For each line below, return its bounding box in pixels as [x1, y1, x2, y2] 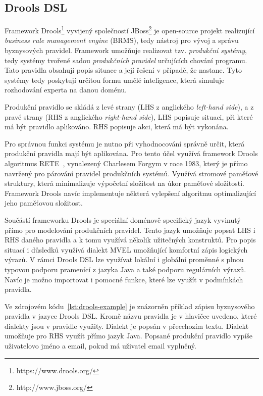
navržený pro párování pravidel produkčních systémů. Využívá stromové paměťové [5, 168, 258, 178]
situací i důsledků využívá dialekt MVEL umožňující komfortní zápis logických [5, 244, 248, 255]
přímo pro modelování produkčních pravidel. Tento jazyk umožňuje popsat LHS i [5, 224, 255, 235]
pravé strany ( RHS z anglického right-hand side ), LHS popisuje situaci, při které [5, 111, 253, 122]
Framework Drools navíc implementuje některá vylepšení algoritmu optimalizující [5, 187, 256, 198]
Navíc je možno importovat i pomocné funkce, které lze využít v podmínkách [5, 274, 243, 284]
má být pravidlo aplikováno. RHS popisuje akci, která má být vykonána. [5, 121, 229, 132]
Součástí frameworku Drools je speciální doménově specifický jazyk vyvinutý [5, 214, 241, 225]
